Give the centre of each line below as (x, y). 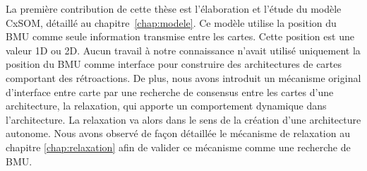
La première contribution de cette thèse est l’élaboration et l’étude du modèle (174, 8)
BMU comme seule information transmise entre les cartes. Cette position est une (180, 36)
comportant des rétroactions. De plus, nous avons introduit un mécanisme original (183, 77)
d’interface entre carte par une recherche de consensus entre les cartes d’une (170, 92)
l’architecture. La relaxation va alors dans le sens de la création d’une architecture (183, 119)
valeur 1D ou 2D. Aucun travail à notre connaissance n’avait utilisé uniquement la (183, 50)
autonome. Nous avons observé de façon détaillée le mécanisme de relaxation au (178, 133)
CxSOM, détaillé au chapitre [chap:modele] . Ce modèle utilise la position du (171, 22)
